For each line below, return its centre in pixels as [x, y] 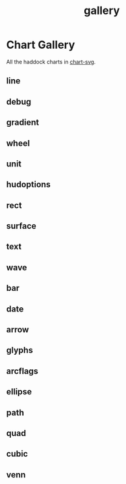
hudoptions [28, 184]
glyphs [20, 350]
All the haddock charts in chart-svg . [51, 62]
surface [21, 226]
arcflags [22, 371]
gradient [23, 123]
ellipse [19, 392]
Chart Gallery [41, 45]
